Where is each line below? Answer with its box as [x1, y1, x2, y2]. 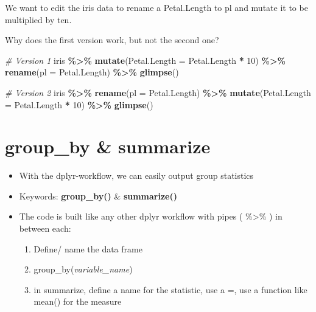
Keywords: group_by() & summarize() [19, 189, 177, 202]
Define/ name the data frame [33, 242, 142, 255]
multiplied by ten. [5, 13, 72, 26]
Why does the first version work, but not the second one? [5, 33, 219, 46]
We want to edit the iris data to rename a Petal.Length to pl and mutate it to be [5, 1, 308, 13]
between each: [19, 222, 71, 235]
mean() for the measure [33, 295, 122, 308]
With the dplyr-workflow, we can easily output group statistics [19, 169, 254, 182]
